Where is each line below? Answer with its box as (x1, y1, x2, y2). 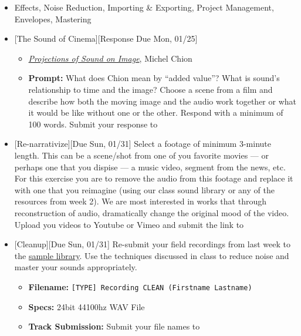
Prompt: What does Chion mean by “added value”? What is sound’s (28, 72, 280, 84)
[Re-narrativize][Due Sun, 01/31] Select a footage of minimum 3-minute (14, 137, 271, 150)
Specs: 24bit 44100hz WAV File (28, 300, 145, 313)
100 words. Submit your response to (28, 117, 158, 130)
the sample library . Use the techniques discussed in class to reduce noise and (14, 249, 289, 261)
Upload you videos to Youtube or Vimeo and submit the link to (14, 218, 244, 230)
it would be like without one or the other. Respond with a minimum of (28, 106, 283, 119)
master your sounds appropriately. (14, 261, 137, 273)
